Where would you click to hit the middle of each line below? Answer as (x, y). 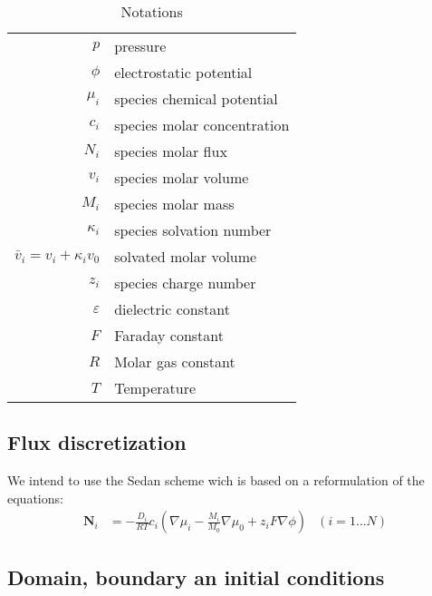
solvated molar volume (186, 256)
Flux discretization (97, 442)
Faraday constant (169, 335)
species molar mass (174, 204)
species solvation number (193, 230)
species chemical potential (196, 98)
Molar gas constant (175, 362)
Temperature (155, 388)
